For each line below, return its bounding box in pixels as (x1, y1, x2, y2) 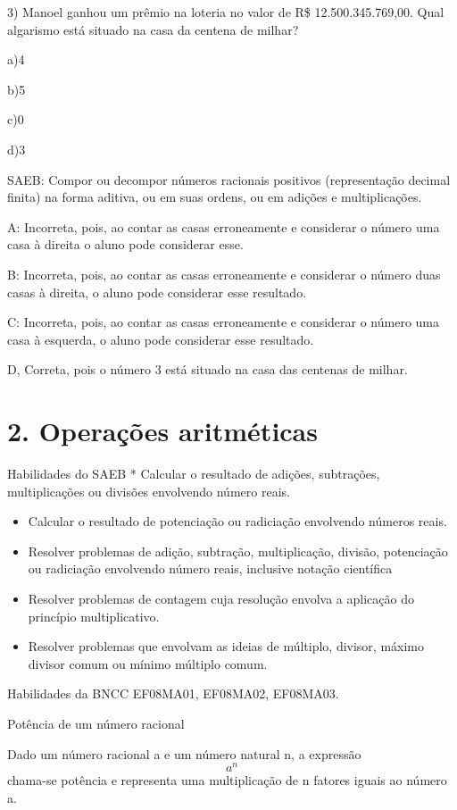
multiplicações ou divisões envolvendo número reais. (7, 481, 290, 500)
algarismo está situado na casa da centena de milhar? (7, 20, 299, 38)
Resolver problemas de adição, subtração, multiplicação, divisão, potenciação (28, 541, 448, 560)
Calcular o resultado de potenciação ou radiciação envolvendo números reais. (28, 512, 447, 530)
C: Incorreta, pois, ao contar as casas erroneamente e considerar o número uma (7, 313, 440, 331)
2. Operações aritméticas (7, 413, 318, 449)
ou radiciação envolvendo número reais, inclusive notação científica (28, 559, 393, 578)
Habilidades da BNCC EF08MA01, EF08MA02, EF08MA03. (7, 684, 339, 703)
